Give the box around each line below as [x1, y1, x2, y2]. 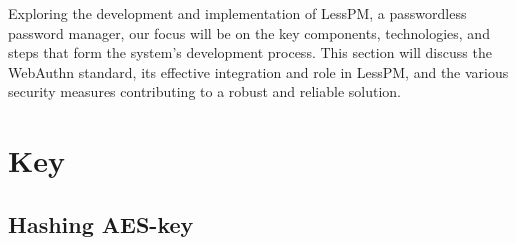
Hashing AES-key [8, 208, 194, 239]
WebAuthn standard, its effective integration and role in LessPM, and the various [8, 61, 509, 82]
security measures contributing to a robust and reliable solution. [8, 81, 401, 102]
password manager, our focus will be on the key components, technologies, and [8, 22, 490, 43]
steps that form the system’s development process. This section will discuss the [8, 42, 492, 63]
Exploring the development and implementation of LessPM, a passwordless [8, 3, 467, 23]
